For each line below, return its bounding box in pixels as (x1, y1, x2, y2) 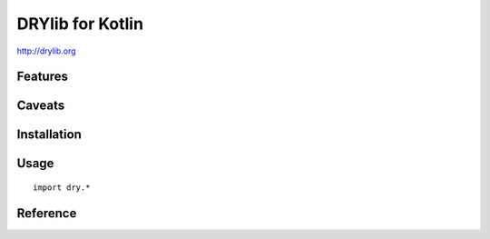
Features (16, 69, 68, 85)
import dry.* (33, 183, 91, 193)
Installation (16, 127, 82, 143)
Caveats (16, 98, 65, 114)
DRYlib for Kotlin (16, 14, 144, 34)
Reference (16, 205, 77, 221)
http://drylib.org (16, 45, 76, 56)
